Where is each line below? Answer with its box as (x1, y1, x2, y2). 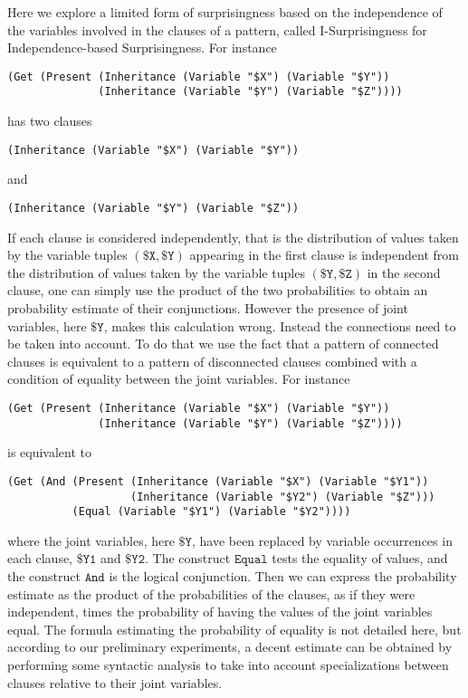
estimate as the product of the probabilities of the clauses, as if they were (7, 584, 415, 603)
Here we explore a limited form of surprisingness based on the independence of (7, 3, 443, 21)
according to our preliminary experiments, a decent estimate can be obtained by (7, 637, 453, 656)
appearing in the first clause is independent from (189, 245, 459, 264)
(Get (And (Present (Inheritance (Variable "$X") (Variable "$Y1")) (7, 474, 429, 488)
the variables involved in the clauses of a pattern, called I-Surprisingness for (7, 20, 427, 39)
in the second (367, 263, 441, 282)
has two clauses (7, 111, 92, 130)
